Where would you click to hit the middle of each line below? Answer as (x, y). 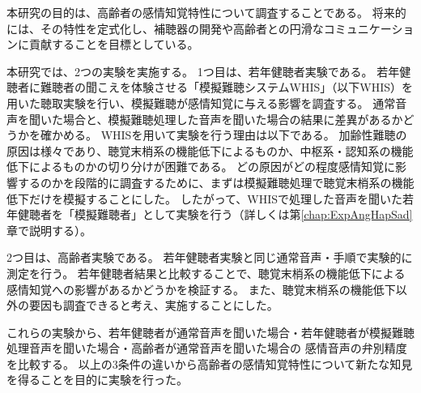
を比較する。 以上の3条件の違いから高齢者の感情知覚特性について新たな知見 (210, 363)
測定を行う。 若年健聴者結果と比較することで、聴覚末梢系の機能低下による (206, 273)
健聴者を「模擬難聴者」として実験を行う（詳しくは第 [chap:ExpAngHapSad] (215, 214)
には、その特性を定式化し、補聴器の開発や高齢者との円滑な (165, 28)
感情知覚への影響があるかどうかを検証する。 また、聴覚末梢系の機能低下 (201, 289)
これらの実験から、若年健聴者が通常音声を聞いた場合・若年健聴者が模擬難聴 (210, 332)
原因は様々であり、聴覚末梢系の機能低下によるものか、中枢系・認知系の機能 (210, 150)
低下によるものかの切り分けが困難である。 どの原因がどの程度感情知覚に (201, 167)
